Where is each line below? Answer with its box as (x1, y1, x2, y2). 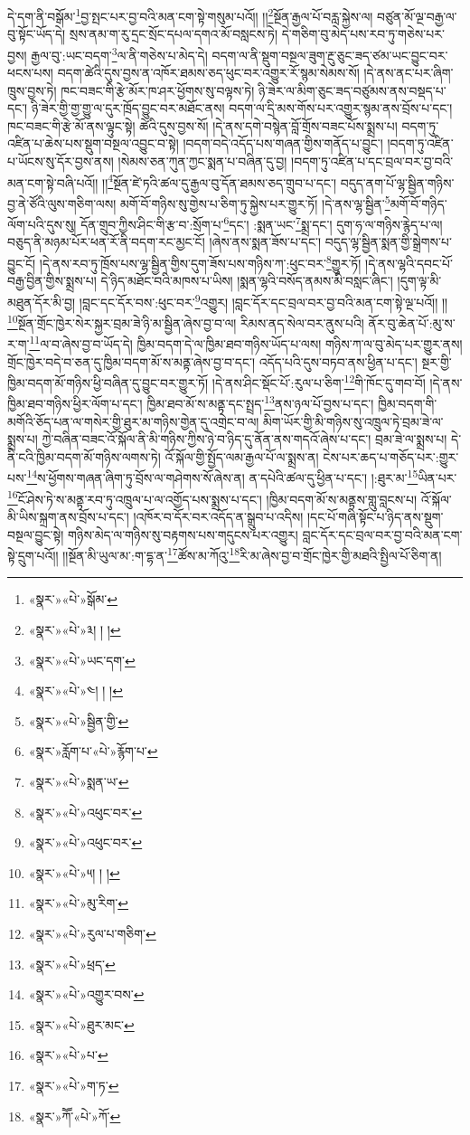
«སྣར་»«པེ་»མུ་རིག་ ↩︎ (28, 894, 128, 913)
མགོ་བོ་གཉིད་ (390, 194, 447, 213)
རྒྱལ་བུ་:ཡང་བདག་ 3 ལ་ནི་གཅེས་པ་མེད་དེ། (31, 43, 208, 64)
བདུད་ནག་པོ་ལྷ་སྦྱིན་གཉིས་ (340, 173, 455, 192)
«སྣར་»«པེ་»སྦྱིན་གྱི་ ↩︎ (28, 711, 129, 730)
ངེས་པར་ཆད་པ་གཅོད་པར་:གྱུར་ (323, 447, 459, 466)
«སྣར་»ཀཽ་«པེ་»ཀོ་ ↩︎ (28, 1106, 121, 1125)
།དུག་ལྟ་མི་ (397, 271, 442, 290)
